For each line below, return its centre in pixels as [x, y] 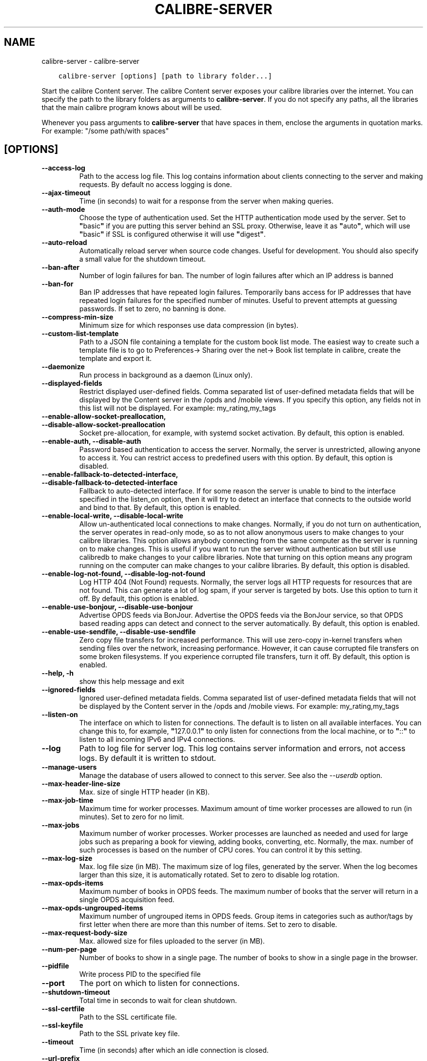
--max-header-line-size [81, 784]
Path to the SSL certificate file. [128, 1017]
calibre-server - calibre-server [90, 61]
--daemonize [63, 367]
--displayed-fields [72, 383]
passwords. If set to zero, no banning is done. [153, 309]
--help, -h [58, 673]
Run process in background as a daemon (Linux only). [166, 375]
